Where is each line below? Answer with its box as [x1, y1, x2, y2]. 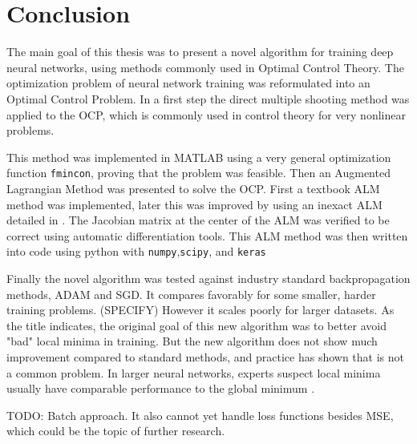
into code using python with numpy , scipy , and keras [6, 243, 266, 260]
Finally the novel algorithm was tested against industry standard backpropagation [6, 269, 411, 286]
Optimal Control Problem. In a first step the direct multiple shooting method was [6, 90, 410, 107]
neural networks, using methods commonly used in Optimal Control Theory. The [6, 59, 404, 75]
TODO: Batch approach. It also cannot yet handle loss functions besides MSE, [6, 406, 394, 423]
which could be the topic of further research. [6, 422, 225, 439]
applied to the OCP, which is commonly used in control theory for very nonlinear [6, 106, 406, 123]
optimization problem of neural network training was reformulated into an [6, 75, 370, 91]
